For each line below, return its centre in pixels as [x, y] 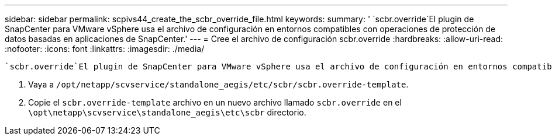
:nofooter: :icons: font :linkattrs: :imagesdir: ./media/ [105, 49]
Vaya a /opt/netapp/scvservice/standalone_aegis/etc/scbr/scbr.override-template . [218, 84]
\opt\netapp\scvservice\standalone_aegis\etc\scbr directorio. [167, 112]
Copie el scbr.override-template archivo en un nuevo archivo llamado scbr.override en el [215, 102]
